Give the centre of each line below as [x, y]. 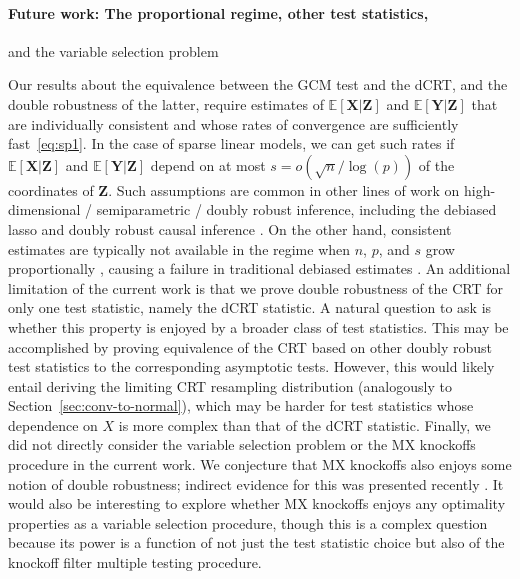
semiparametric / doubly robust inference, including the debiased [296, 209]
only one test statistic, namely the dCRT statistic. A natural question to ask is [250, 307]
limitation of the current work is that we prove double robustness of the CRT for [256, 287]
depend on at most [208, 164]
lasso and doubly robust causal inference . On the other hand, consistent [230, 228]
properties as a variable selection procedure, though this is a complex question [248, 522]
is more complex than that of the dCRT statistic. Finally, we [304, 424]
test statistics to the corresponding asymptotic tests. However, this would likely [251, 366]
